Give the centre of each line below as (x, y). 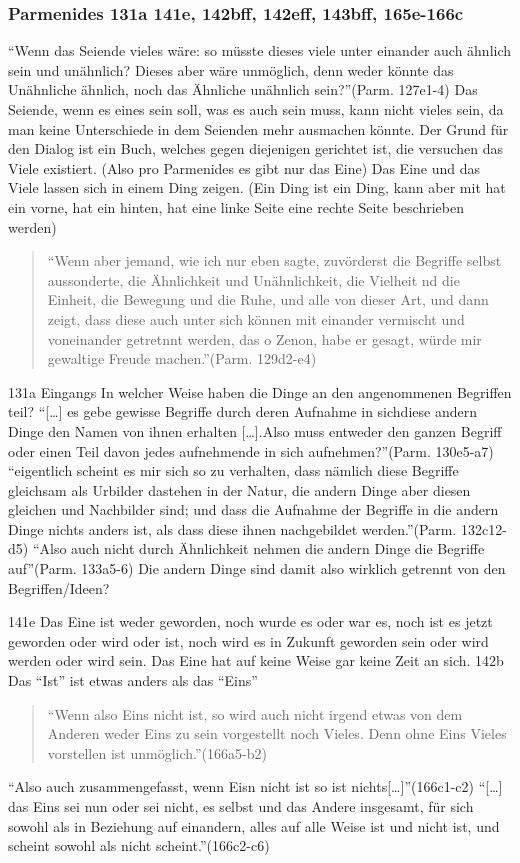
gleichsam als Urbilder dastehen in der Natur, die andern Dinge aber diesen (239, 489)
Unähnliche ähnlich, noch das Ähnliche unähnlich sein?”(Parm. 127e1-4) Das (243, 89)
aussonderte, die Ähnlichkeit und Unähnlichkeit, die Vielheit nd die (253, 279)
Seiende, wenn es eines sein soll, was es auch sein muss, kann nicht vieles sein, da (256, 109)
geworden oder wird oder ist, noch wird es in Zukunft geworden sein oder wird (248, 640)
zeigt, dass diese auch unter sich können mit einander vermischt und (256, 318)
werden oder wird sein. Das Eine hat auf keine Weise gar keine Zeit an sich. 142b (256, 660)
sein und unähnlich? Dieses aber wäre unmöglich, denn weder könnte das (231, 69)
